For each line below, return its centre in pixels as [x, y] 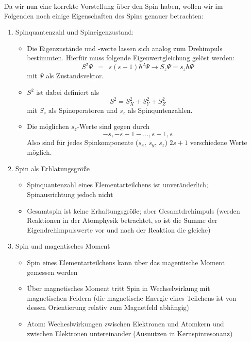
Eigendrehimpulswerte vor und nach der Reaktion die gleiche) [119, 229]
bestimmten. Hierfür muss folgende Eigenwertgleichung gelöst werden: [131, 58]
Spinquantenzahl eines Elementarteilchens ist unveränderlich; [117, 185]
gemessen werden [52, 272]
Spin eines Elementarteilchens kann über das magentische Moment [126, 262]
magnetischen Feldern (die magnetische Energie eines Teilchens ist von [132, 297]
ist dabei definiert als [67, 92]
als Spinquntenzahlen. [160, 110]
